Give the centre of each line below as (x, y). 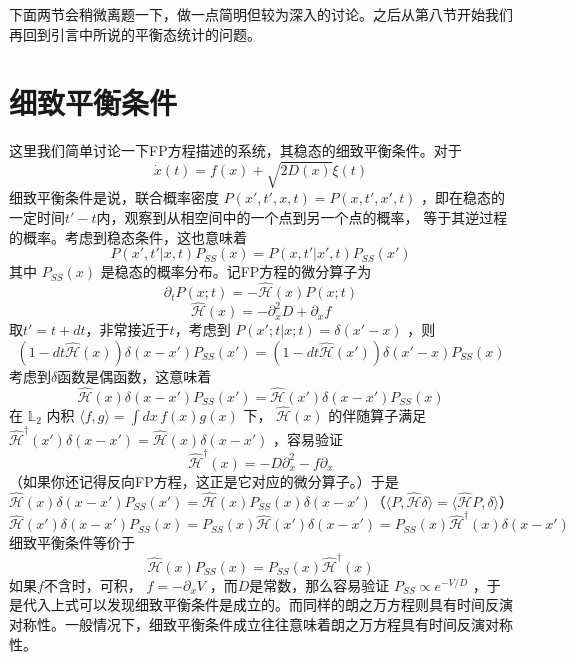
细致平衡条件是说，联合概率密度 (114, 197)
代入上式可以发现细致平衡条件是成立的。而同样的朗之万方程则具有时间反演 (267, 604)
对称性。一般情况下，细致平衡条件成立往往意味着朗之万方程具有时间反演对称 (261, 623)
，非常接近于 (127, 329)
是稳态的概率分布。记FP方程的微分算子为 (236, 271)
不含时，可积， (92, 584)
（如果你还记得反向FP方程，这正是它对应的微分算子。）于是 (204, 480)
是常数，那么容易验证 (319, 584)
